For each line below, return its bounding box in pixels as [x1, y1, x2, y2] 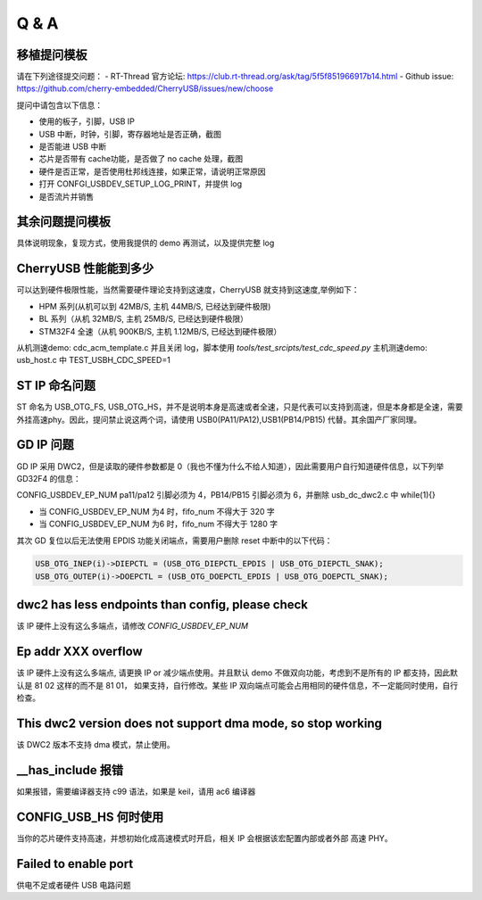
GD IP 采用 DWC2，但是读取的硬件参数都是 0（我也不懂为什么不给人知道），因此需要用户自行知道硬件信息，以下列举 [16, 460, 445, 472]
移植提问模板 [16, 47, 87, 62]
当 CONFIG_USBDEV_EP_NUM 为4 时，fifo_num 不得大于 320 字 [38, 506, 276, 516]
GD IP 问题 [16, 437, 75, 452]
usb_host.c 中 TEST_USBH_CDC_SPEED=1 [16, 355, 171, 366]
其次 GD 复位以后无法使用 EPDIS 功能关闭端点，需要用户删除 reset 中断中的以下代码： [16, 535, 333, 546]
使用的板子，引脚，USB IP [38, 116, 136, 127]
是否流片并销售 [38, 191, 94, 202]
